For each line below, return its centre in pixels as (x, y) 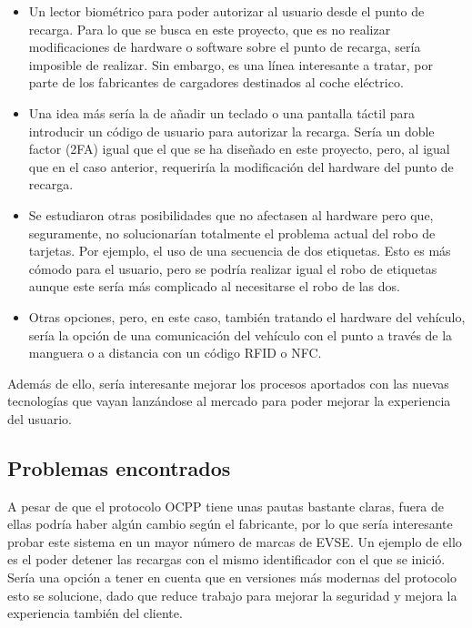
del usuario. (40, 418)
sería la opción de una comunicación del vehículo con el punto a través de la (241, 334)
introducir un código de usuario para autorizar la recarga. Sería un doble (231, 131)
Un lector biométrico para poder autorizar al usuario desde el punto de (226, 11)
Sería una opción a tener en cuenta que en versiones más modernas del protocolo (232, 577)
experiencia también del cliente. (95, 613)
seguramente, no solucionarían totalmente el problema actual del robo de (232, 233)
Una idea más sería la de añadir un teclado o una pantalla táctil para (221, 112)
